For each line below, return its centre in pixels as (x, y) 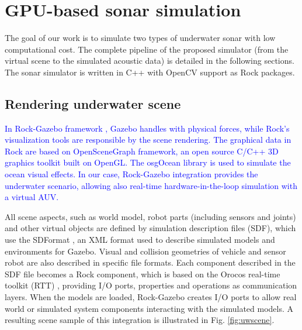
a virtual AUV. (32, 197)
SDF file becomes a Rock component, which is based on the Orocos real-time (143, 274)
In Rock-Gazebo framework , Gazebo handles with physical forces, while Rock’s (147, 128)
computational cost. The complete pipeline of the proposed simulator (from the (147, 49)
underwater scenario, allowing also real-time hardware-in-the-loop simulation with (151, 185)
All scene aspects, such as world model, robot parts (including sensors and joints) (150, 216)
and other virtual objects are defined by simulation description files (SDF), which (150, 228)
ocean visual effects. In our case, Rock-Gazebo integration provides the (131, 174)
